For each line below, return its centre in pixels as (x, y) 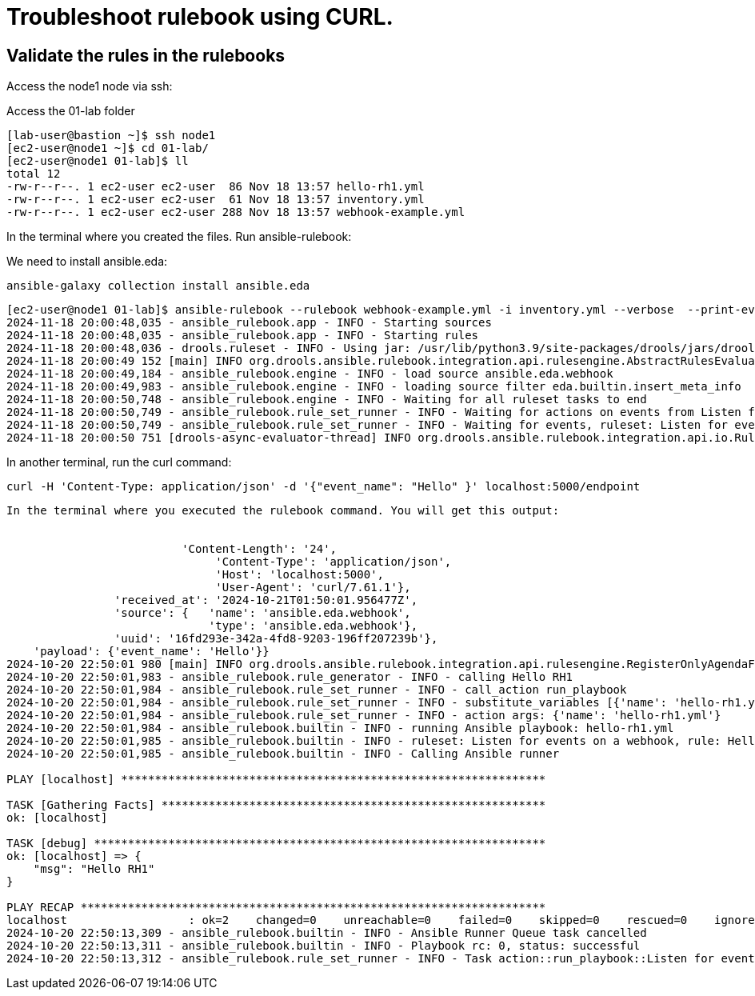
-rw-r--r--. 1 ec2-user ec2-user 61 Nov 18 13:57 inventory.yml (216, 200)
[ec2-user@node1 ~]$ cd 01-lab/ (108, 148)
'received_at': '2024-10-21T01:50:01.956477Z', (266, 600)
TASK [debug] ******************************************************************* (276, 844)
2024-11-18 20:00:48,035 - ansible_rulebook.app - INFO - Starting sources (249, 323)
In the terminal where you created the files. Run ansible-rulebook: (179, 237)
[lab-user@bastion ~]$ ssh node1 (111, 136)
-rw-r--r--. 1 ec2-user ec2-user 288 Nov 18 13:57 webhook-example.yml (236, 212)
